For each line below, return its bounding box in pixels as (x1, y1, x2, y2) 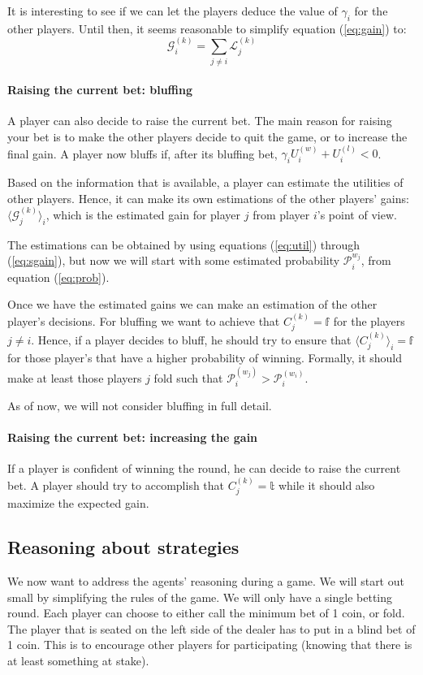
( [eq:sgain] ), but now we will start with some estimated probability (7, 252, 340, 269)
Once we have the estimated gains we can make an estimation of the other (7, 296, 378, 313)
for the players (333, 312, 405, 329)
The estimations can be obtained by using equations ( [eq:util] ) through (7, 236, 360, 253)
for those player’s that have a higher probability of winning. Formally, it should (7, 349, 403, 366)
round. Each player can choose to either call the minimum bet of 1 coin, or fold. (7, 604, 405, 621)
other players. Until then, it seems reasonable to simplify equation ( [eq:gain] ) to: (7, 19, 407, 37)
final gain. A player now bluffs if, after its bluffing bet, (7, 145, 278, 162)
